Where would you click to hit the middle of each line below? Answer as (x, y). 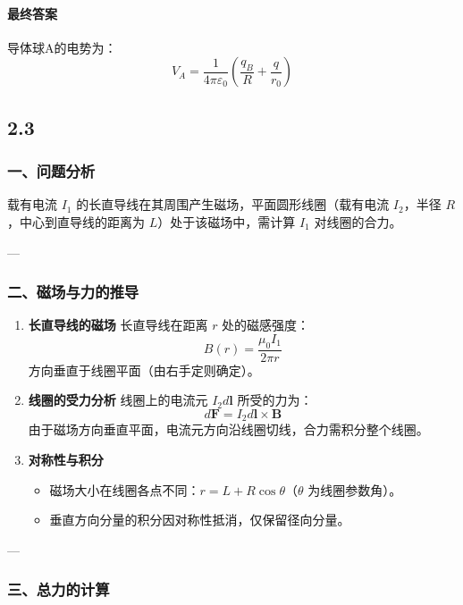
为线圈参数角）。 (355, 489)
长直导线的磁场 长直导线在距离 (118, 325)
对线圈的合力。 (358, 221)
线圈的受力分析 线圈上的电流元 (118, 400)
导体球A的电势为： (62, 47)
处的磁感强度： (266, 325)
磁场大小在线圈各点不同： (125, 489)
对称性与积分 (66, 460)
